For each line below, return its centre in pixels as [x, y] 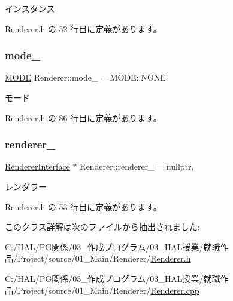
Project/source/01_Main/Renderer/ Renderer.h [104, 258]
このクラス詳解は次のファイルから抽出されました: [102, 227]
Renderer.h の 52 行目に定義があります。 [83, 28]
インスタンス [30, 8]
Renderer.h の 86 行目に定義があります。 [83, 117]
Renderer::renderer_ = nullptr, [137, 166]
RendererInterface [37, 166]
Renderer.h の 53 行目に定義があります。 [83, 206]
